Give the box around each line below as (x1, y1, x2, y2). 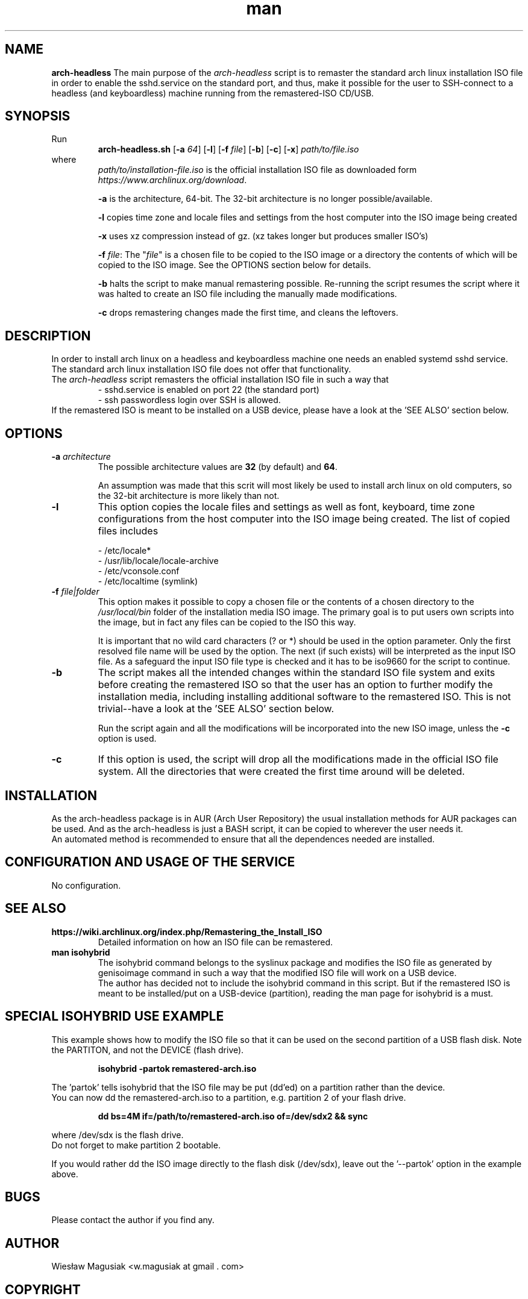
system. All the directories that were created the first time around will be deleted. (98, 765, 465, 778)
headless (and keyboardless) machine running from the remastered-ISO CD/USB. (51, 87, 374, 98)
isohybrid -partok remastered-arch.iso (98, 1063, 257, 1074)
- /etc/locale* (98, 545, 151, 556)
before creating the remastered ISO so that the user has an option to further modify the (98, 678, 493, 691)
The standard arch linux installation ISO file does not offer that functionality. (51, 364, 351, 375)
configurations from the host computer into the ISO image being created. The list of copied (98, 513, 511, 525)
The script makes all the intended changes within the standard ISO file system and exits (98, 666, 495, 679)
